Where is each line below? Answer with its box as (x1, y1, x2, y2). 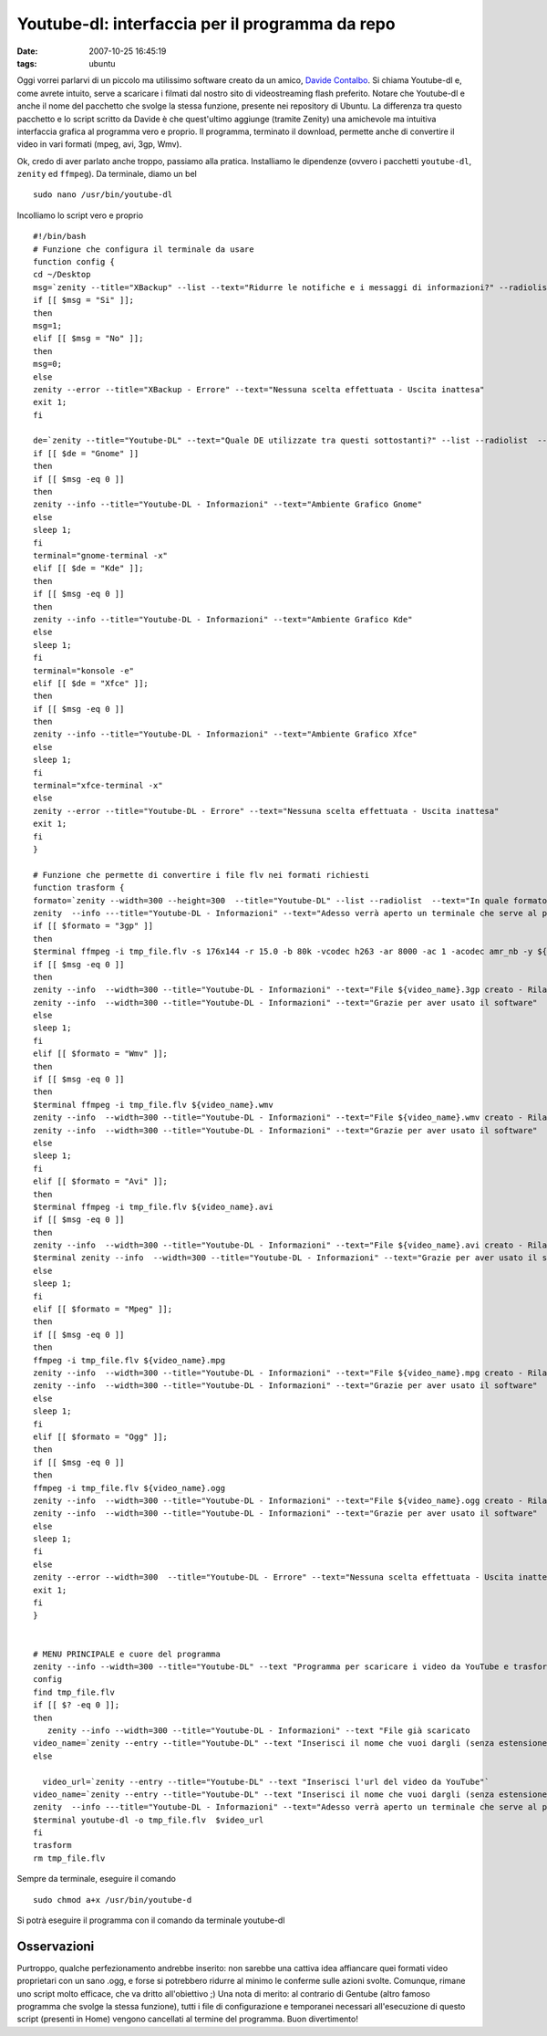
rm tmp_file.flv (33, 1853, 106, 1864)
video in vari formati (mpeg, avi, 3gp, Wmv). (16, 139, 182, 150)
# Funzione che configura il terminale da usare (33, 244, 254, 255)
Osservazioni (16, 1938, 95, 1954)
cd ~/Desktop (33, 269, 91, 280)
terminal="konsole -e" (33, 665, 135, 675)
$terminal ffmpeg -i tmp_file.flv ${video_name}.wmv (33, 1100, 273, 1110)
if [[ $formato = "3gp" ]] (33, 921, 154, 931)
